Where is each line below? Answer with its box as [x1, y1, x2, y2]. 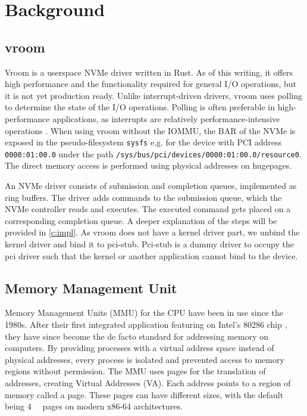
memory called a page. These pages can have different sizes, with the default [5, 388, 284, 401]
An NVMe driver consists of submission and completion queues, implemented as [5, 179, 297, 192]
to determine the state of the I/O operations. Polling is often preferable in [5, 101, 275, 113]
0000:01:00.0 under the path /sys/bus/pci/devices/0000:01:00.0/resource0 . [5, 147, 302, 160]
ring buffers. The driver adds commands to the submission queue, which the [5, 191, 282, 203]
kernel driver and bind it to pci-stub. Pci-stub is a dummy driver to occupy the [5, 238, 294, 250]
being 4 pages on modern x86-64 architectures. [5, 400, 183, 412]
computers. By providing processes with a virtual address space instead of [5, 342, 274, 354]
